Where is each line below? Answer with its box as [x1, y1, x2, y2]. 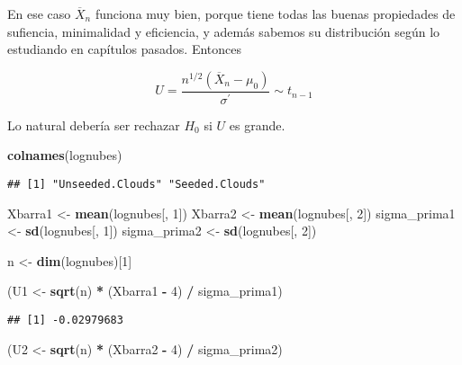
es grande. [229, 115, 285, 134]
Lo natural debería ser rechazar [7, 115, 180, 134]
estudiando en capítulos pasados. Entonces [7, 40, 241, 58]
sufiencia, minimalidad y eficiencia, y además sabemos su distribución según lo [7, 22, 440, 40]
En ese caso [7, 4, 71, 22]
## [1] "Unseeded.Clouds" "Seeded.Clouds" [7, 177, 266, 191]
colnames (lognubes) [7, 146, 122, 165]
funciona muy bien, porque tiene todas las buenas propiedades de [95, 4, 456, 22]
